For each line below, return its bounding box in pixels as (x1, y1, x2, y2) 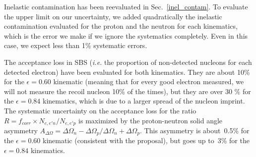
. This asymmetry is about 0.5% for (140, 125, 250, 135)
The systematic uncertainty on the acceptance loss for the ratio (4, 105, 196, 115)
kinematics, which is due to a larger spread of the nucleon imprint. (43, 96, 245, 106)
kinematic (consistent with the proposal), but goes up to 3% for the (43, 135, 250, 146)
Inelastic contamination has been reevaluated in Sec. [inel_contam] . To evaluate (4, 1, 248, 11)
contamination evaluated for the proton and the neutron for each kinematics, (4, 21, 238, 31)
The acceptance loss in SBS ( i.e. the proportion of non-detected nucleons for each (4, 56, 252, 67)
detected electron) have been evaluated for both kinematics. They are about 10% (4, 66, 250, 77)
